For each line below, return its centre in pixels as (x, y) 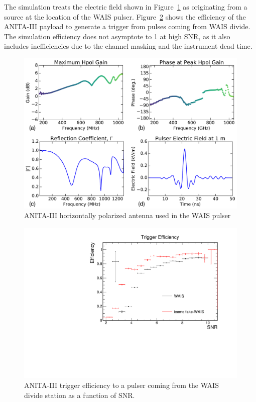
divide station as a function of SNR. (80, 395)
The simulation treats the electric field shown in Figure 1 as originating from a (126, 7)
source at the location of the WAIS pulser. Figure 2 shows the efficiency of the (125, 16)
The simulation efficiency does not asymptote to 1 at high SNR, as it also (117, 36)
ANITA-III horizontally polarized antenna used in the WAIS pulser (127, 215)
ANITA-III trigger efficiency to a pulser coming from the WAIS (121, 385)
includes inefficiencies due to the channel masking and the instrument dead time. (128, 46)
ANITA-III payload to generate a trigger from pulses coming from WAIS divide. (127, 26)
